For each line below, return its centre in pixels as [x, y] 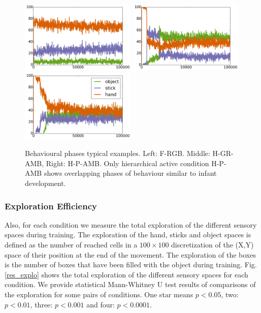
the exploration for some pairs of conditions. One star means [99, 294]
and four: [101, 304]
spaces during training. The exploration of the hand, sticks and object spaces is [128, 234]
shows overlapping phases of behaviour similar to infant [130, 173]
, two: [230, 294]
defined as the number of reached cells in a [71, 244]
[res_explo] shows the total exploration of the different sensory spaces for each [126, 274]
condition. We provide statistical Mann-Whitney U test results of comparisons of [130, 284]
